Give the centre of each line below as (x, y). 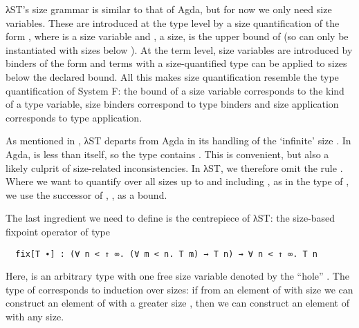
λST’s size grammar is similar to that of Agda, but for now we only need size (169, 9)
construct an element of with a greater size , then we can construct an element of (177, 303)
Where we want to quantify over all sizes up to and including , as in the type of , (177, 181)
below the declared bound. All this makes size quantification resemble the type (172, 76)
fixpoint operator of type (58, 231)
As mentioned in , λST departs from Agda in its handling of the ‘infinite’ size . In (178, 141)
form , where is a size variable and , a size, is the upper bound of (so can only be (177, 36)
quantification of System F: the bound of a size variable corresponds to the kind (175, 90)
